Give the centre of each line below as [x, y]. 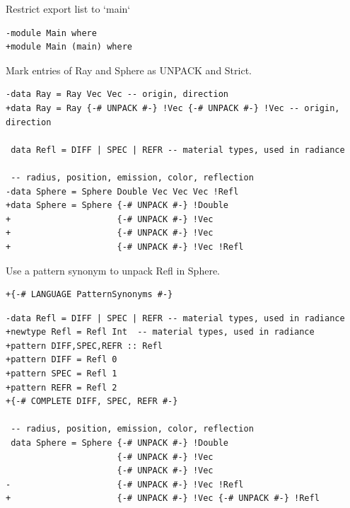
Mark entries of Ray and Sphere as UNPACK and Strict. [129, 70]
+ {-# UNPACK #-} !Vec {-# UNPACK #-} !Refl [163, 498]
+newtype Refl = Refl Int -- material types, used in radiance [160, 332]
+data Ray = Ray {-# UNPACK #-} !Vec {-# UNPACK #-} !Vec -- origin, [173, 108]
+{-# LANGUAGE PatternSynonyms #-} [89, 295]
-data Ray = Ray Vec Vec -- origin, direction [117, 94]
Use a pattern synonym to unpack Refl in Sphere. [113, 270]
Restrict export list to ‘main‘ [68, 8]
